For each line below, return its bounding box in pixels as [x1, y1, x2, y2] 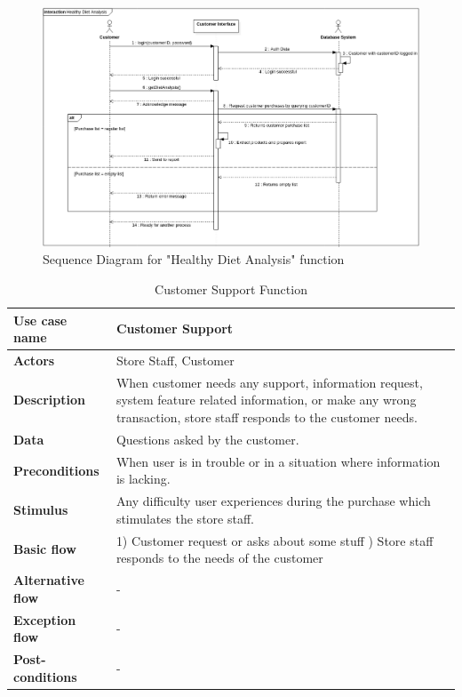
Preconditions [13, 461, 100, 479]
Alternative [13, 571, 84, 589]
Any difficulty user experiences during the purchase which [115, 492, 431, 510]
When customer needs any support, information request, [115, 373, 423, 391]
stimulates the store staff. [115, 509, 254, 527]
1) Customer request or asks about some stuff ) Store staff [115, 531, 434, 549]
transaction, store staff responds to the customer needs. [115, 408, 418, 427]
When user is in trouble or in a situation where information [115, 452, 441, 470]
